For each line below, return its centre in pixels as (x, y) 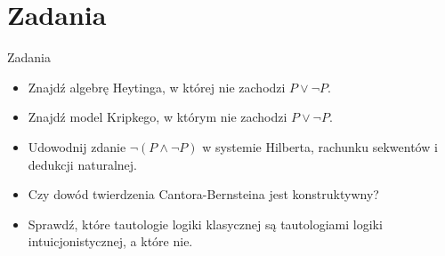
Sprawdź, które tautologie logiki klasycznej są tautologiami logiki (205, 224)
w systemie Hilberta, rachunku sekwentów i (320, 146)
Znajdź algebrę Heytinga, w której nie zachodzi (157, 87)
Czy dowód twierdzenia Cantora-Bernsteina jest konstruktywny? (203, 194)
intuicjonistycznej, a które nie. (110, 241)
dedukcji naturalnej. (82, 164)
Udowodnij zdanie (77, 146)
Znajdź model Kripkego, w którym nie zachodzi (158, 117)
